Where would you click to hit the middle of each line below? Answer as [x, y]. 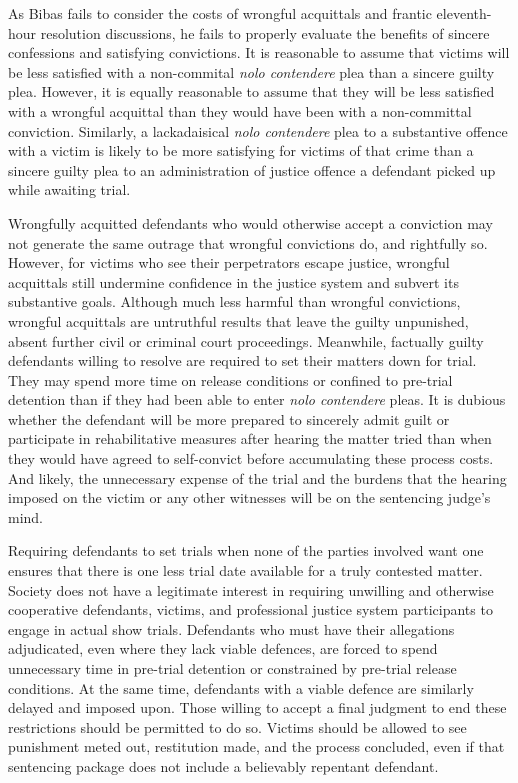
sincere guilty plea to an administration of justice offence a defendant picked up [252, 169]
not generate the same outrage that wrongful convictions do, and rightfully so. [248, 242]
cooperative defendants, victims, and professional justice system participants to [250, 609]
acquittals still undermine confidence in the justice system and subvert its [233, 281]
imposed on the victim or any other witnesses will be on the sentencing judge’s [249, 497]
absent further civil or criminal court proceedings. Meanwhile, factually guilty [246, 340]
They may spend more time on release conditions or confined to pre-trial [230, 379]
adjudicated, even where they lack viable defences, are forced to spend [223, 648]
